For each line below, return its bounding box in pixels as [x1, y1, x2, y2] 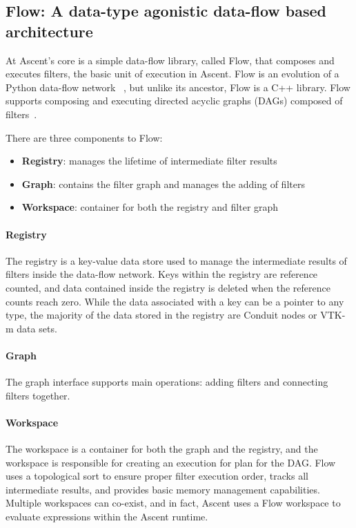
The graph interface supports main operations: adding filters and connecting [6, 375, 328, 389]
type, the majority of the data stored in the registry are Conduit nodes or [6, 308, 317, 322]
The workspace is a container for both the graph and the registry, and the [6, 442, 318, 456]
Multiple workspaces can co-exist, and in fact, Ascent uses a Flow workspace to [6, 496, 341, 510]
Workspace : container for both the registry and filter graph [21, 200, 279, 214]
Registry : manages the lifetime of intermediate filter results [21, 153, 277, 168]
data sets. [17, 321, 57, 335]
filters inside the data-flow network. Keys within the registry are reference [6, 267, 318, 281]
